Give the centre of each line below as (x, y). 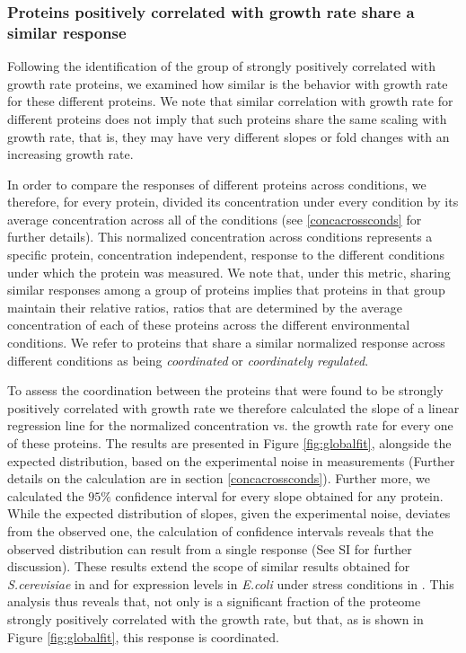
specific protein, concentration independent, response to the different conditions (226, 255)
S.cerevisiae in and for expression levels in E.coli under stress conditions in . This (231, 583)
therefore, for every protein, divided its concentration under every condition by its (233, 202)
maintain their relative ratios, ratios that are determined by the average (205, 307)
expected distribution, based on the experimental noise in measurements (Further (231, 460)
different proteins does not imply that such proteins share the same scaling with (227, 118)
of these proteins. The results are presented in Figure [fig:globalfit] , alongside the (229, 443)
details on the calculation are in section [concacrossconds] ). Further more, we (219, 478)
